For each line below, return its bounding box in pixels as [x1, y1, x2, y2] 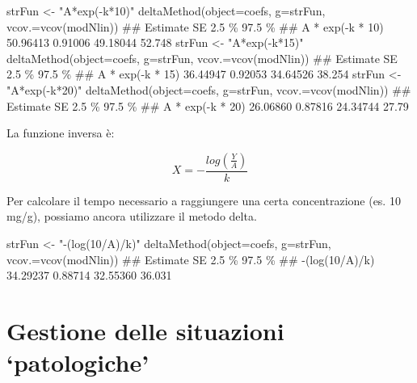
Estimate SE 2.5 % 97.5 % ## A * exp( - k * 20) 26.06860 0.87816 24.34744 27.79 [6, 97, 409, 114]
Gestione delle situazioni [6, 314, 284, 347]
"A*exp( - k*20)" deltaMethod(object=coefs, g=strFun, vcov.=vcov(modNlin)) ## [6, 81, 411, 98]
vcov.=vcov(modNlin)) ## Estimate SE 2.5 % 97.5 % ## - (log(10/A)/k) [6, 250, 375, 267]
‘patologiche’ [6, 346, 150, 379]
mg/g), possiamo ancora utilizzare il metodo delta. [6, 208, 257, 225]
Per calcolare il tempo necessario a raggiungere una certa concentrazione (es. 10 [6, 191, 401, 208]
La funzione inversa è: [6, 124, 115, 141]
